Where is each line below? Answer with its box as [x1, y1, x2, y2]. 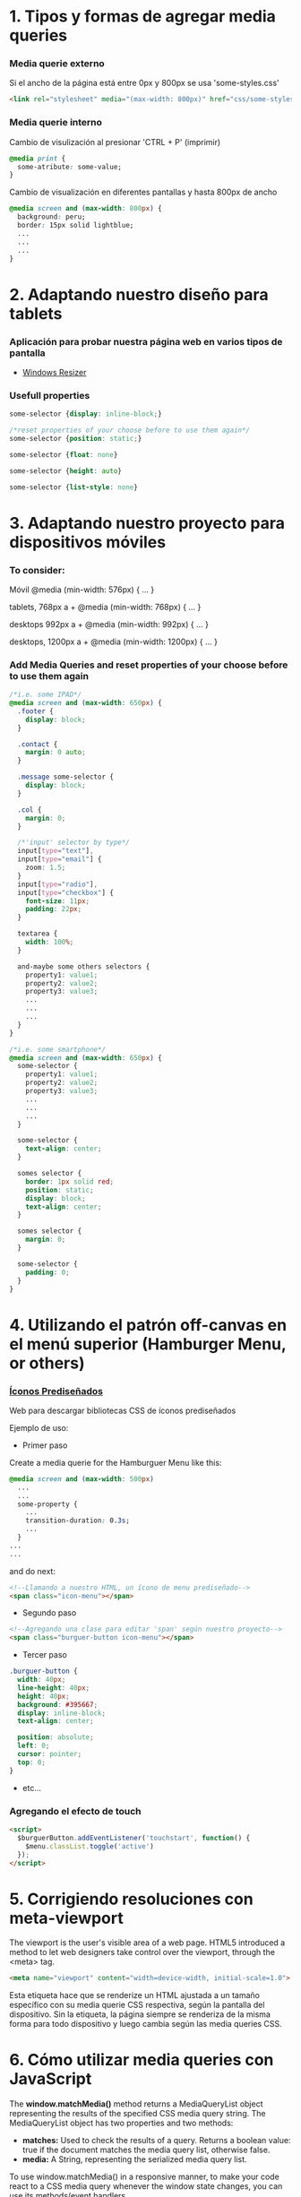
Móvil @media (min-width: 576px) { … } [9, 584, 155, 595]
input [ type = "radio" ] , [17, 880, 99, 889]
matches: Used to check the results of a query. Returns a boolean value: [21, 2135, 291, 2146]
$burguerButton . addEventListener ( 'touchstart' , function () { [17, 1833, 251, 1842]
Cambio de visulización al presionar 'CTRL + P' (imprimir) [9, 136, 221, 147]
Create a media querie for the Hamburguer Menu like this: [9, 1457, 222, 1468]
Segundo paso [21, 1607, 77, 1618]
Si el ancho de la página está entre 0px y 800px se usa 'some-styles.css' [9, 78, 279, 89]
